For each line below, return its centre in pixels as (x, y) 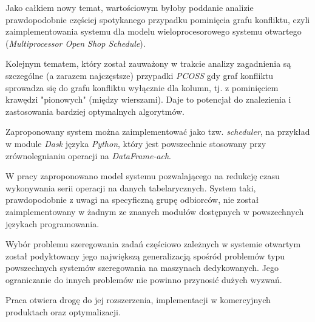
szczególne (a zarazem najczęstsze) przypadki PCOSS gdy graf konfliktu (140, 75)
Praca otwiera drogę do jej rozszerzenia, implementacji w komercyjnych (138, 300)
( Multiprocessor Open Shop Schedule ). (76, 43)
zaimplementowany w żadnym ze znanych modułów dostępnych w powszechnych (155, 211)
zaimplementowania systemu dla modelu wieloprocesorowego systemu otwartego (154, 31)
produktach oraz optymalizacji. (63, 312)
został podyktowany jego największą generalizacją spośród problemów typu (145, 255)
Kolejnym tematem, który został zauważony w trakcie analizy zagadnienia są (148, 63)
